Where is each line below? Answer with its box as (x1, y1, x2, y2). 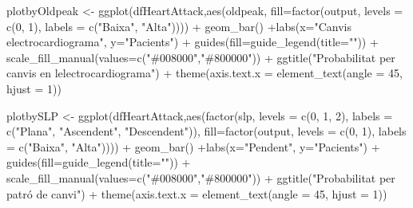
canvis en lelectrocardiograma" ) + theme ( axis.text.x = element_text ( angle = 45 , (6, 65, 403, 81)
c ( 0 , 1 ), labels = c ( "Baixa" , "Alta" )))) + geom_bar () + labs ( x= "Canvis (6, 18, 352, 34)
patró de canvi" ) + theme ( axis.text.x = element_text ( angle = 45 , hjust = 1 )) (6, 185, 387, 202)
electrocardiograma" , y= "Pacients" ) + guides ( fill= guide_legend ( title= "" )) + (6, 33, 379, 50)
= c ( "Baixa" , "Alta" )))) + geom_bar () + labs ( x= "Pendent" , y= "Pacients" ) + (6, 138, 380, 155)
